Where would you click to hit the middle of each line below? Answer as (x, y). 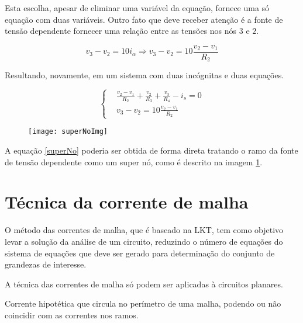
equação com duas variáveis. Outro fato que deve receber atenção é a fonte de (144, 19)
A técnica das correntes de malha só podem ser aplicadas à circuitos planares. (144, 284)
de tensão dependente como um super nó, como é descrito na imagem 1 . (134, 161)
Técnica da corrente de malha (127, 202)
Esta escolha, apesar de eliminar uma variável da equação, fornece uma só (137, 8)
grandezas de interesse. (46, 264)
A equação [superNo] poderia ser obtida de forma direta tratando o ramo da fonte (151, 150)
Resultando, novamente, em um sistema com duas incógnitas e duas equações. (144, 75)
